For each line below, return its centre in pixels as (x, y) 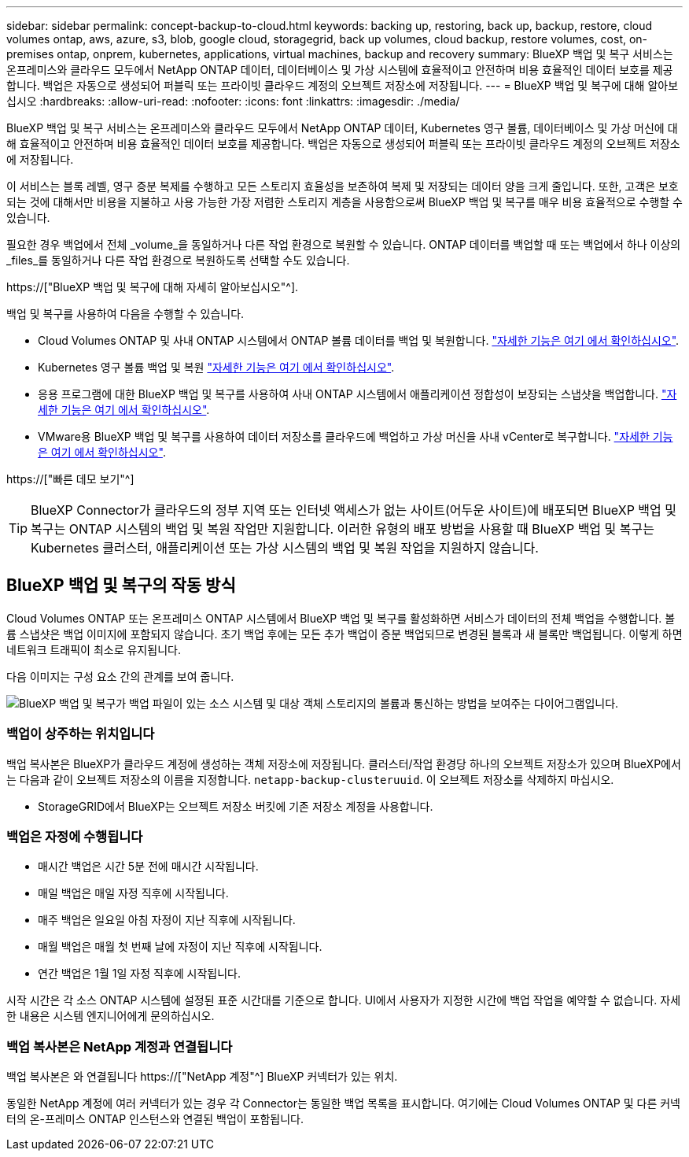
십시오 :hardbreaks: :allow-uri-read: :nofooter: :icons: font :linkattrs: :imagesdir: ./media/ (233, 101)
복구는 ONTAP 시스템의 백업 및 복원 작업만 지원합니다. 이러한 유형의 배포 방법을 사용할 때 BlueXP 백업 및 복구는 (343, 529)
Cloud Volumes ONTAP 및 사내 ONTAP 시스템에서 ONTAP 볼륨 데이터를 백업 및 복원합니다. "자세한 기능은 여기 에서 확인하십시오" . (359, 340)
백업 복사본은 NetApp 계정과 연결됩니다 (120, 1046)
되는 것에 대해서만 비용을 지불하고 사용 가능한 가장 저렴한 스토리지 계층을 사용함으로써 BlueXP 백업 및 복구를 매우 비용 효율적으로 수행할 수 (344, 202)
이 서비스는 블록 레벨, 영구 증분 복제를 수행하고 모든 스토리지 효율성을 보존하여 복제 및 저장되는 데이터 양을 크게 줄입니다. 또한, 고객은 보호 (343, 186)
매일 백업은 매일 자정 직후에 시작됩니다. (133, 893)
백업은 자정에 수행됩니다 (75, 836)
